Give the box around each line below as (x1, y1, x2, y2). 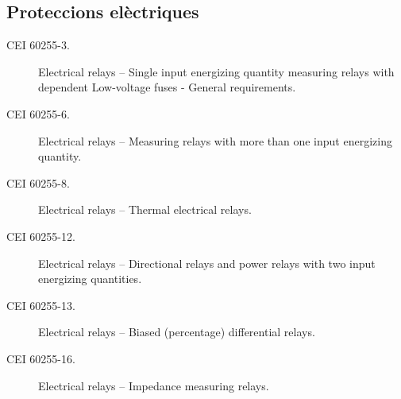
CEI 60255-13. (6, 296, 75, 313)
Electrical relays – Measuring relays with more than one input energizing (38, 132, 392, 149)
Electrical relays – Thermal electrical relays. (38, 201, 252, 218)
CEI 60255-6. (6, 105, 70, 122)
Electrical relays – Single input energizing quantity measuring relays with (38, 63, 395, 79)
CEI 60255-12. (6, 227, 75, 244)
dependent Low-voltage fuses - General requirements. (38, 79, 296, 95)
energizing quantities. (38, 270, 142, 287)
